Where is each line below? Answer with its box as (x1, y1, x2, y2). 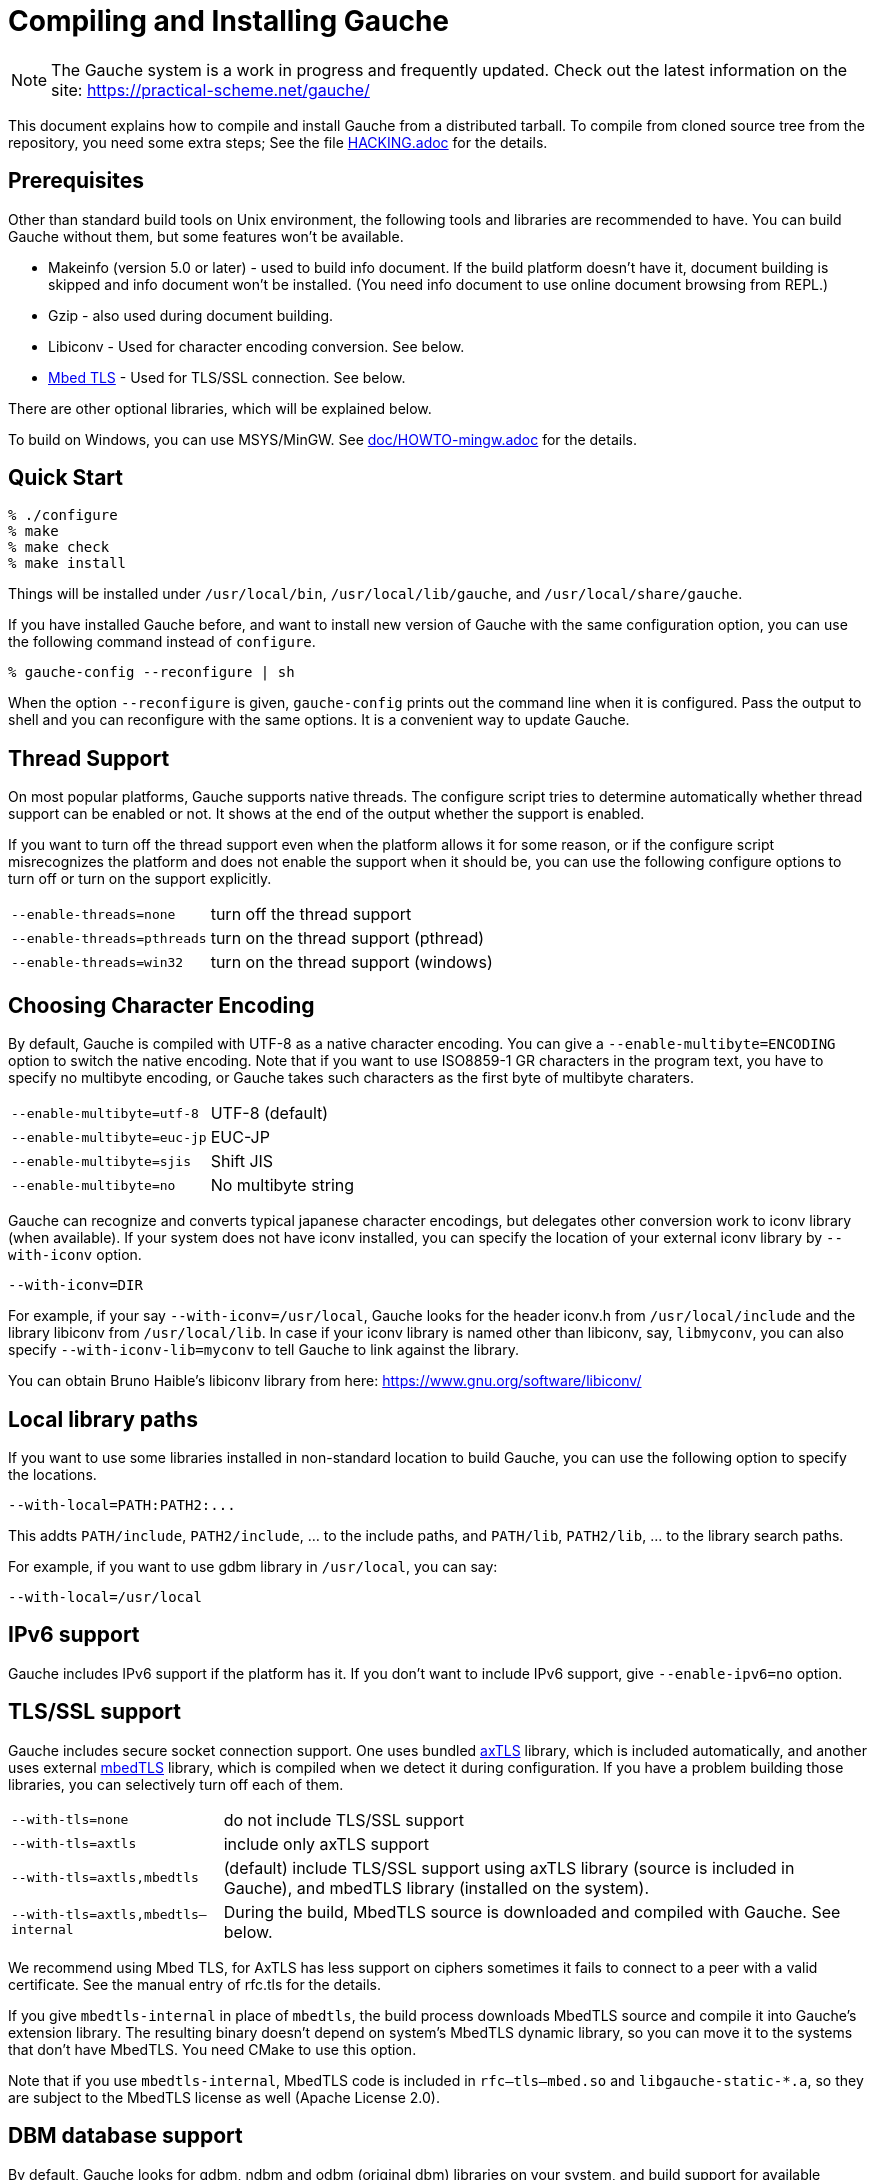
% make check (8, 539, 110, 556)
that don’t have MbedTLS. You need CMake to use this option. (8, 2040, 417, 2058)
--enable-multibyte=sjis (11, 1153, 192, 1169)
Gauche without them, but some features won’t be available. (8, 227, 404, 245)
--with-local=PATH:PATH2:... (8, 1496, 236, 1513)
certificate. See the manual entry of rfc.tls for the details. (8, 1975, 382, 1993)
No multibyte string (210, 1175, 355, 1196)
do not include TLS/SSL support (223, 1809, 464, 1830)
